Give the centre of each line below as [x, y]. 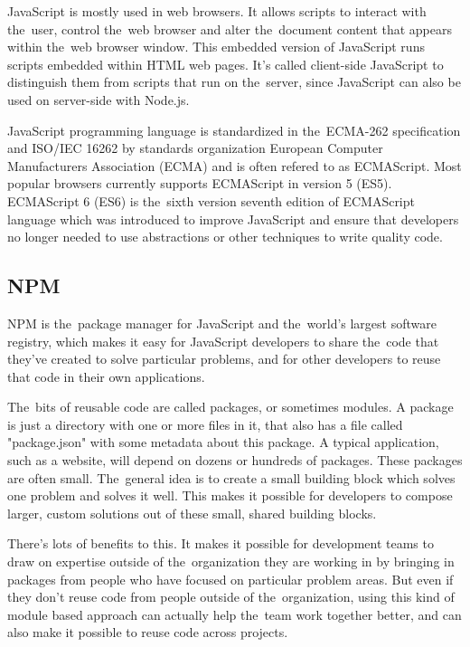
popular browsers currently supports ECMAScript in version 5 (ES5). [200, 183]
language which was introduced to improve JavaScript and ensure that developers [233, 219]
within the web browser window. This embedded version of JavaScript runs [216, 47]
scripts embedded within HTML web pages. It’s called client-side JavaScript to [226, 64]
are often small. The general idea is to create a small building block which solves [231, 477]
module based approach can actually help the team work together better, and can [235, 614]
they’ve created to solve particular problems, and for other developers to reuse [224, 359]
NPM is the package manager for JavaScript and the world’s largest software [222, 323]
